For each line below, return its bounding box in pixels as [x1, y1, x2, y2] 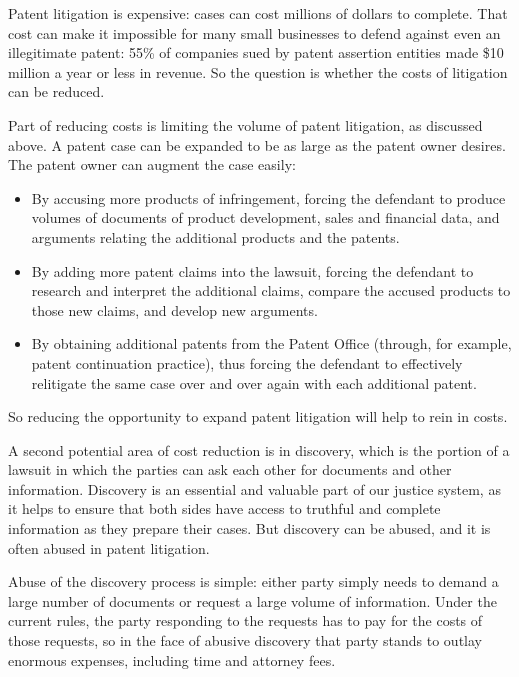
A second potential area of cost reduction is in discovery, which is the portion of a [8, 439, 510, 460]
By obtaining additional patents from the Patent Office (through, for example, [31, 333, 512, 354]
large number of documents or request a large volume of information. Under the [8, 590, 497, 611]
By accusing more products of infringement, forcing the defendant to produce [31, 187, 506, 208]
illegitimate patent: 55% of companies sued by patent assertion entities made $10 [8, 42, 504, 63]
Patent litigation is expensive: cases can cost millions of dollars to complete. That [8, 3, 508, 23]
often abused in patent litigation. [8, 537, 210, 558]
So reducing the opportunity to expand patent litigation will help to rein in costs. [8, 406, 508, 427]
